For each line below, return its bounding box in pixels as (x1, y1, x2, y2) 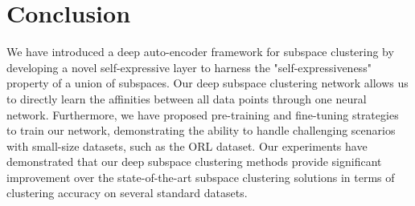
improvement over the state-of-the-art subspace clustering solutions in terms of (6, 168, 395, 185)
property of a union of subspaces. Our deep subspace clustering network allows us (6, 75, 409, 91)
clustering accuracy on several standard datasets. (6, 184, 248, 201)
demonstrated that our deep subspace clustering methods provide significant (6, 153, 382, 170)
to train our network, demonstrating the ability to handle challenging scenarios (6, 122, 396, 139)
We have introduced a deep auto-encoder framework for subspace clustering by (6, 43, 394, 60)
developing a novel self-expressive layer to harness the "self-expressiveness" (6, 59, 372, 75)
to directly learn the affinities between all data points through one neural (6, 90, 367, 107)
